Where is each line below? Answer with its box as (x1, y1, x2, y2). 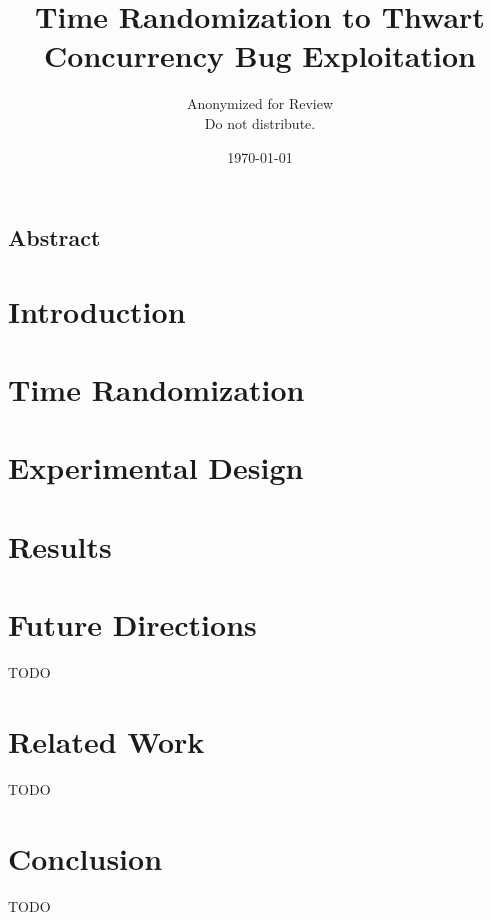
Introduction (8, 290, 186, 331)
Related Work (8, 720, 205, 761)
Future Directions (8, 604, 257, 645)
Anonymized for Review (186, 93, 334, 114)
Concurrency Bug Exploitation (44, 35, 476, 76)
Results (8, 525, 112, 566)
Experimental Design (8, 447, 304, 488)
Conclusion (8, 837, 163, 878)
